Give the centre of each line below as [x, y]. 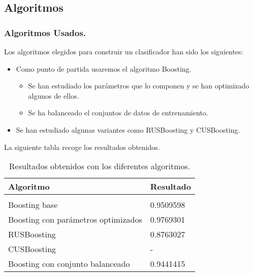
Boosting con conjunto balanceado [69, 264]
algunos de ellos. [54, 95]
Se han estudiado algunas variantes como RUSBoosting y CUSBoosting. [128, 129]
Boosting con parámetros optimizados [75, 220]
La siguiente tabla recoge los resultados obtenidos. [82, 147]
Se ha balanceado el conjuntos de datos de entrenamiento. [118, 113]
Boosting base [33, 205]
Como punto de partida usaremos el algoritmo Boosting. [104, 68]
